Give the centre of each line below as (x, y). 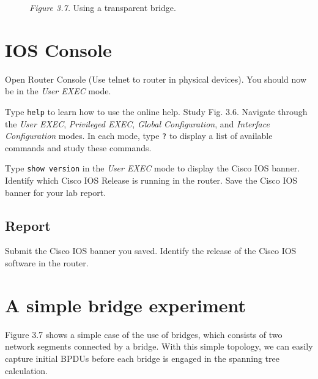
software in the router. (47, 263)
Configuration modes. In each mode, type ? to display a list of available (139, 136)
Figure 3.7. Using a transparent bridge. (103, 7)
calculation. (27, 370)
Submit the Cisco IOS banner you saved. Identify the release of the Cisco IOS (151, 251)
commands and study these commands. (78, 147)
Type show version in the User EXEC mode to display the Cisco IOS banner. (153, 168)
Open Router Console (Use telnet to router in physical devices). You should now (156, 79)
